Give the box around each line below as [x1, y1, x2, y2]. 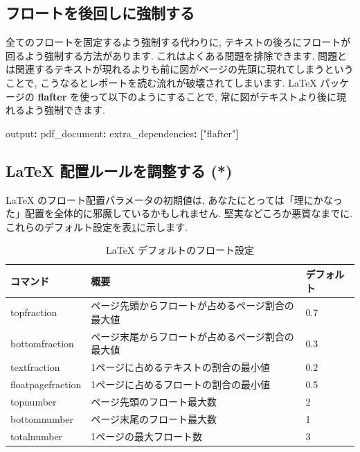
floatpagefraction [10, 377, 82, 392]
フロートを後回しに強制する [6, 2, 195, 24]
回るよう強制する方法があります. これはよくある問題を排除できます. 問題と [6, 48, 348, 62]
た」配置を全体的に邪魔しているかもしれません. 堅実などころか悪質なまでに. [6, 206, 353, 220]
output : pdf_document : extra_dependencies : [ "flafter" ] [6, 125, 239, 140]
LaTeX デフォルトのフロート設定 [105, 243, 255, 257]
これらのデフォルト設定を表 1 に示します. [6, 219, 188, 234]
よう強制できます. [24, 103, 105, 117]
